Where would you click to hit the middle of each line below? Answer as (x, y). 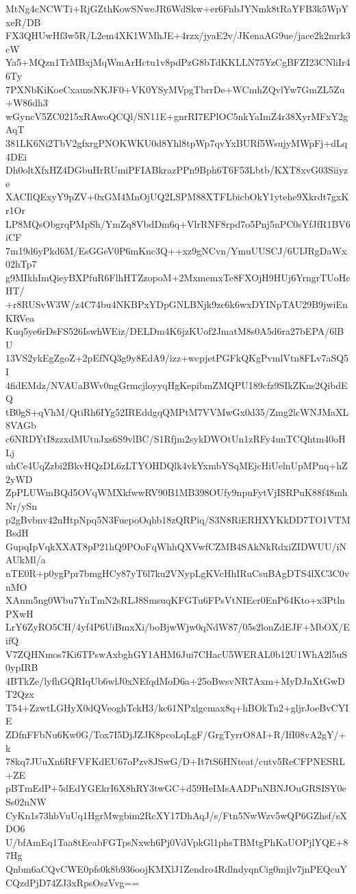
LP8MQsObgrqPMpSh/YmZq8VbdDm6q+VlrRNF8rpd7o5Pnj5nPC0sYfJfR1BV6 (178, 223)
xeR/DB (23, 22)
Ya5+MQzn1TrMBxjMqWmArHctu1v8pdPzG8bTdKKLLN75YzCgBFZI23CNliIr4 (178, 62)
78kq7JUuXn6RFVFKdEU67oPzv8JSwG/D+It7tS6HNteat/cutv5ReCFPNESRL (176, 761)
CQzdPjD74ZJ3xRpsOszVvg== (73, 882)
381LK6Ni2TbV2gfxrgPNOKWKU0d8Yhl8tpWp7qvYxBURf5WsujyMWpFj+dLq (177, 142)
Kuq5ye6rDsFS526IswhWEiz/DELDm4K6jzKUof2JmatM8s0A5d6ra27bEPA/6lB (175, 331)
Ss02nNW (26, 802)
